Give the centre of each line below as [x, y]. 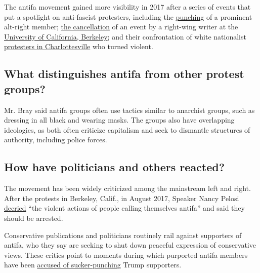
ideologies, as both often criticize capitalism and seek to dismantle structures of [127, 129]
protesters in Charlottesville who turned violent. [79, 46]
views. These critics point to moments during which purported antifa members [126, 255]
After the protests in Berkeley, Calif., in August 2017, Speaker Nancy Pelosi [122, 198]
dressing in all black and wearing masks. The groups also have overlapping [119, 120]
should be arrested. [34, 218]
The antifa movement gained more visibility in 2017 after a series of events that [127, 7]
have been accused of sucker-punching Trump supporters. [93, 265]
